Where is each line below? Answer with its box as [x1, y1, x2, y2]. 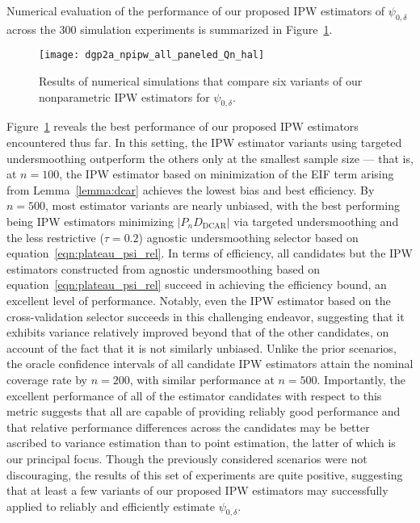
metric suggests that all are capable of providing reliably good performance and [6, 403, 401, 420]
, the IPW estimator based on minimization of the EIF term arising [59, 165, 394, 182]
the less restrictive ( [6, 228, 104, 245]
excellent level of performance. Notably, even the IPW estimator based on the [6, 291, 391, 308]
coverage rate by [6, 370, 88, 387]
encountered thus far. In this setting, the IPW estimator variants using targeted [6, 134, 402, 151]
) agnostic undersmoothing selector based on [138, 228, 359, 245]
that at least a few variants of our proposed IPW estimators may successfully [6, 482, 388, 499]
